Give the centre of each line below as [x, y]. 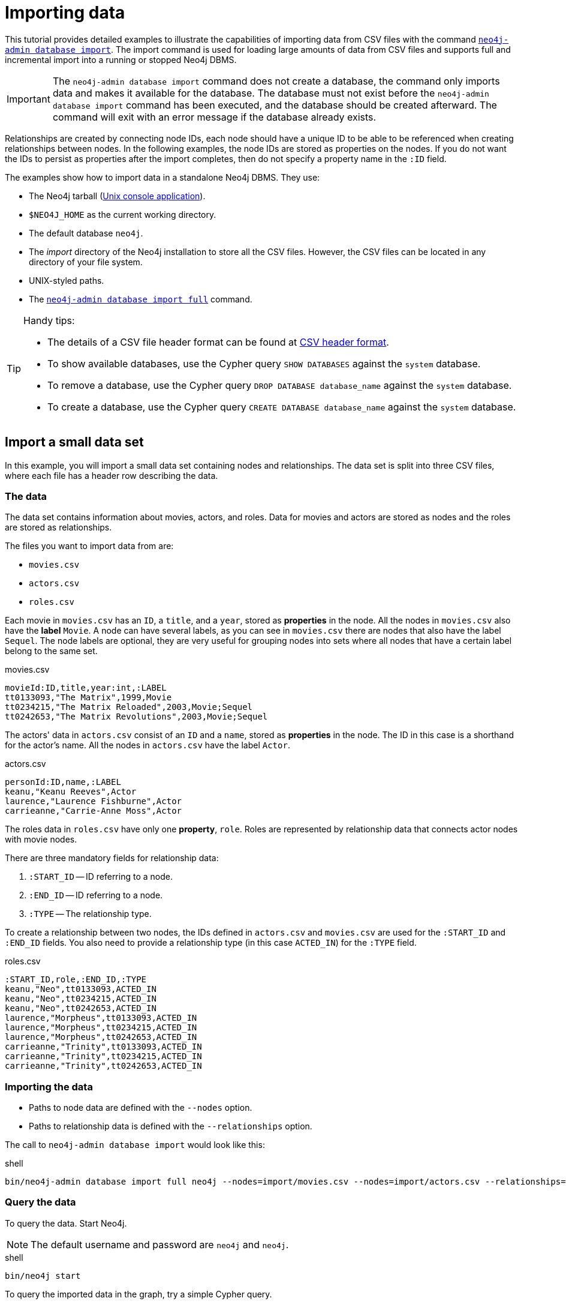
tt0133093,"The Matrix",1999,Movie [88, 698]
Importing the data [49, 1086]
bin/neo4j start [43, 1275]
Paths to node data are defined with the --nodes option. [141, 1108]
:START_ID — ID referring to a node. [101, 877]
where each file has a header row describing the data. [112, 475]
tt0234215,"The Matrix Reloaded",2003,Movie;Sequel [129, 707]
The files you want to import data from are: [89, 546]
